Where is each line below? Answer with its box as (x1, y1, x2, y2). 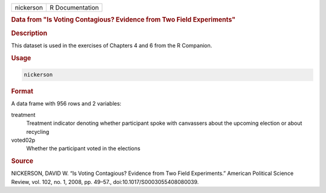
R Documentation (49, 4, 99, 11)
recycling (26, 128, 50, 135)
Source (11, 157, 34, 165)
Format (11, 87, 33, 96)
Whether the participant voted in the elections (26, 145, 141, 152)
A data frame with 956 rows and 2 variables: (11, 100, 122, 107)
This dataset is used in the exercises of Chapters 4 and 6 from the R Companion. (11, 42, 213, 49)
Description (11, 29, 48, 37)
